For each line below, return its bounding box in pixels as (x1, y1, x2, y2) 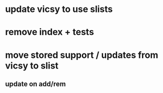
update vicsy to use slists (5, 3, 113, 15)
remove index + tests (5, 26, 94, 38)
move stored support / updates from (5, 49, 159, 60)
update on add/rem (5, 79, 66, 88)
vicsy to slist (5, 60, 59, 71)
